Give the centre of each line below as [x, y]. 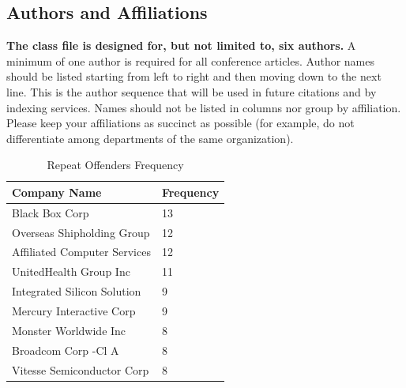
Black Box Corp [51, 212]
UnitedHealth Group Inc [71, 271]
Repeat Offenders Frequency [115, 165]
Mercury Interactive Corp [74, 311]
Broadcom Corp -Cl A [66, 350]
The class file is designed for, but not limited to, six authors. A [181, 45]
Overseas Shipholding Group [81, 232]
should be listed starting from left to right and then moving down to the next [194, 76]
